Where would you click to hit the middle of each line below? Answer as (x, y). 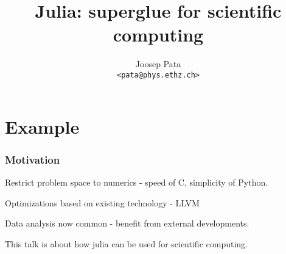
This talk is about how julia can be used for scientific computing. (126, 243)
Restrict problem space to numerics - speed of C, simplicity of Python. (137, 182)
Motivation (33, 159)
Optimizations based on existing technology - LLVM (102, 202)
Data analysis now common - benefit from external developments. (127, 223)
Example (42, 126)
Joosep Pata (158, 64)
